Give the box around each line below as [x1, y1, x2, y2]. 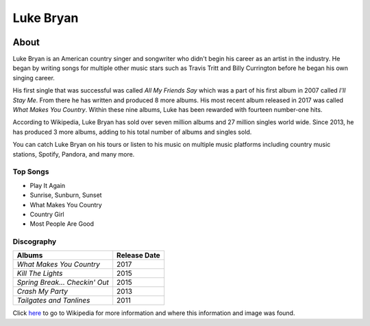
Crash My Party [16, 287, 69, 296]
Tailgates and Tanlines [16, 296, 90, 305]
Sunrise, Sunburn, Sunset [29, 191, 102, 199]
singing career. [12, 73, 55, 82]
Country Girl [29, 210, 64, 218]
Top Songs [12, 167, 49, 176]
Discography [12, 237, 57, 246]
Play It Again [29, 181, 66, 189]
